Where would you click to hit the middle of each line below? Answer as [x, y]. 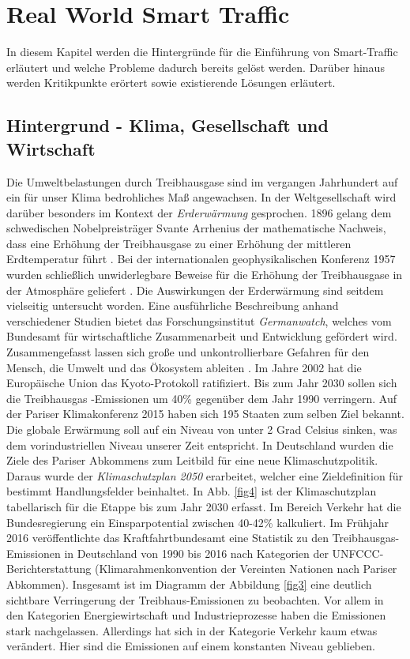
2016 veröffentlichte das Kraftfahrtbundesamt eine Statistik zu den [167, 538]
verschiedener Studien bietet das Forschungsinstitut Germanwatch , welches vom [199, 320]
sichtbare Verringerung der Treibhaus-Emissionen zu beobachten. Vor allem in [195, 599]
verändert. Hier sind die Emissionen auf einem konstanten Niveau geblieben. [191, 646]
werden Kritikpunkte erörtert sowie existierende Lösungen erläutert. [171, 83]
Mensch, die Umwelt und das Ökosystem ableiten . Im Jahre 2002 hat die [184, 367]
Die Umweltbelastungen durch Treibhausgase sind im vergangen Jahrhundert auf [202, 181]
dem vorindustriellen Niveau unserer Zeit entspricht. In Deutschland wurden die [200, 444]
